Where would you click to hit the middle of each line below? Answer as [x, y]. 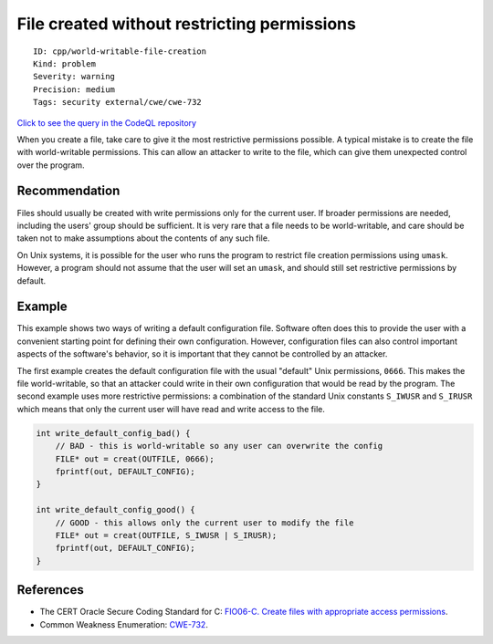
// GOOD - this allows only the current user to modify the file [205, 523]
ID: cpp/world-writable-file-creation [120, 51]
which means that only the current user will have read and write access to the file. [171, 409]
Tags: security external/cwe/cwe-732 [118, 102]
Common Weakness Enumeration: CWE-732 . [124, 624]
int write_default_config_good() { [115, 510]
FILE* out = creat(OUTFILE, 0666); [135, 459]
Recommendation [68, 191]
